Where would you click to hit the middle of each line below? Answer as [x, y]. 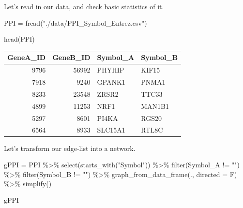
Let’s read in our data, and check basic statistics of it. [84, 6]
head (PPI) [19, 39]
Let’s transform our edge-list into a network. [70, 148]
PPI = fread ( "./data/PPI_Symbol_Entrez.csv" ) [76, 22]
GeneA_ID [27, 57]
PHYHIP [111, 70]
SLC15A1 [111, 130]
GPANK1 [111, 82]
